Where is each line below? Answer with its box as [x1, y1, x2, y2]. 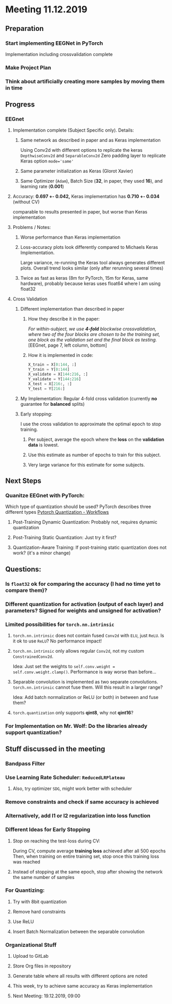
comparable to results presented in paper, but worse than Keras [12, 209, 147, 215]
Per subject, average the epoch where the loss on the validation [28, 436, 165, 442]
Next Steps [5, 477, 41, 486]
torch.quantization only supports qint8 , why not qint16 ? [12, 709, 134, 715]
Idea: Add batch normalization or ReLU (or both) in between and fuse [12, 694, 159, 700]
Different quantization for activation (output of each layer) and [5, 600, 164, 607]
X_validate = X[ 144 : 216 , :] [28, 372, 88, 377]
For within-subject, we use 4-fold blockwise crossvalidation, [28, 326, 157, 332]
